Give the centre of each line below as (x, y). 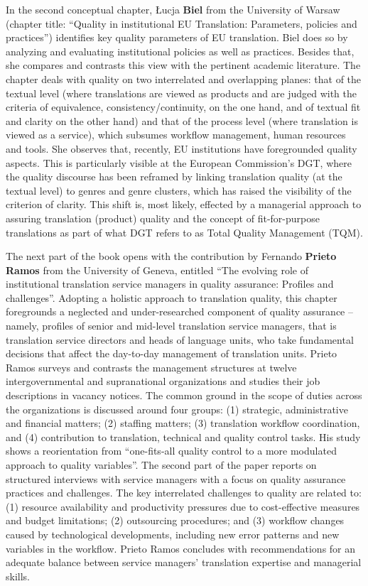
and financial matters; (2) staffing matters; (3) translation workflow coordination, (183, 423)
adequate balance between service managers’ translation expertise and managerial (184, 562)
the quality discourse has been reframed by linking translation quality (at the (174, 177)
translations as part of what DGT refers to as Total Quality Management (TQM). (184, 232)
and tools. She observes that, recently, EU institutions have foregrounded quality (182, 148)
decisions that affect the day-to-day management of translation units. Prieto (172, 353)
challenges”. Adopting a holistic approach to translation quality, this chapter (172, 297)
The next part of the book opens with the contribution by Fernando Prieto (171, 256)
